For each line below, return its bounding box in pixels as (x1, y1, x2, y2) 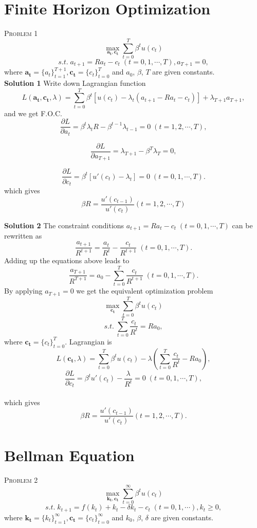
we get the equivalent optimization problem (76, 285, 213, 296)
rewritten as (4, 230, 42, 241)
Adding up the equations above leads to (4, 255, 130, 266)
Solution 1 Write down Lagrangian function (4, 78, 146, 88)
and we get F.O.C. (4, 107, 62, 118)
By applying (4, 285, 43, 296)
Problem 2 (4, 474, 38, 485)
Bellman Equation (4, 444, 135, 465)
